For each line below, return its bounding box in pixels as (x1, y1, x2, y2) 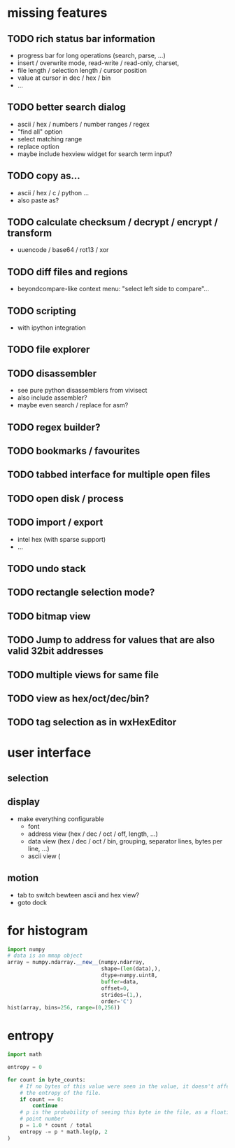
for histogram (7, 923, 89, 939)
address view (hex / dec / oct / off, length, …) (27, 829, 159, 838)
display (7, 796, 41, 808)
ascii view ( (27, 852, 61, 860)
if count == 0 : (20, 1095, 64, 1103)
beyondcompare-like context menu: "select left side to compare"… (17, 285, 210, 293)
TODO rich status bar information (7, 33, 155, 45)
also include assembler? (17, 393, 87, 402)
